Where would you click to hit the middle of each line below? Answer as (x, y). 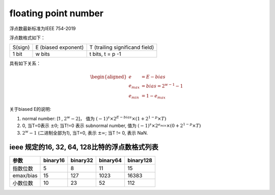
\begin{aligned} (108, 77)
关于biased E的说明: (30, 109)
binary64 (110, 160)
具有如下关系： (25, 63)
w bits (43, 54)
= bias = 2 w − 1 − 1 (162, 85)
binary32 (82, 160)
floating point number (57, 13)
